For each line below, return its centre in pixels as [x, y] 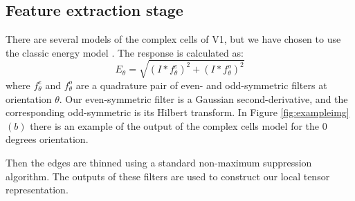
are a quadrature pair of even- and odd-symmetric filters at [201, 85]
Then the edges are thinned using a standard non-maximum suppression [159, 162]
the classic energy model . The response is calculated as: [125, 52]
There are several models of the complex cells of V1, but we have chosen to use [173, 39]
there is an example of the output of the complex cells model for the [175, 125]
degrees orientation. [47, 139]
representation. [37, 190]
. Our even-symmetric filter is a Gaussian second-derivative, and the [203, 98]
